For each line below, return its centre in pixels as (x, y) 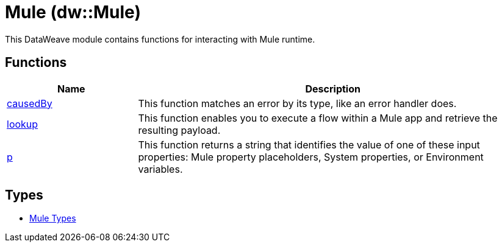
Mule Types (53, 218)
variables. (160, 169)
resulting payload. (179, 130)
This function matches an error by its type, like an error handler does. (297, 103)
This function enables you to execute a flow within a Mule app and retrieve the (318, 118)
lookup (23, 124)
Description (333, 89)
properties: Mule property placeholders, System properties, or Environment (311, 157)
